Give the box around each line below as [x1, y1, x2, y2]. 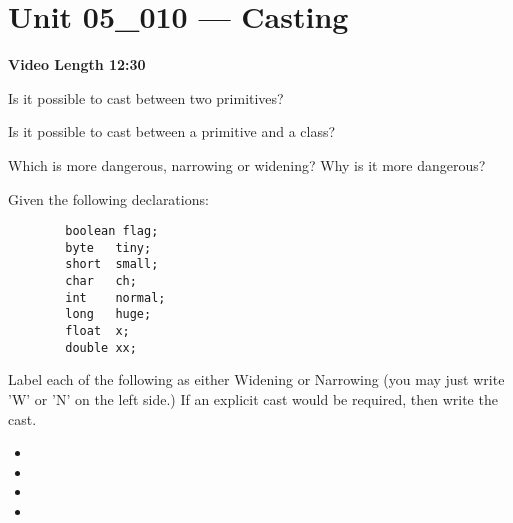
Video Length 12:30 [8, 54, 146, 75]
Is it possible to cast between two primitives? [8, 87, 284, 108]
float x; [65, 324, 130, 339]
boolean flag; [65, 224, 159, 239]
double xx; [65, 340, 137, 355]
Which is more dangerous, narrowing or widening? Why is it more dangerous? [8, 154, 486, 175]
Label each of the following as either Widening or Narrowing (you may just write [8, 369, 505, 390]
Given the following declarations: [8, 188, 209, 209]
